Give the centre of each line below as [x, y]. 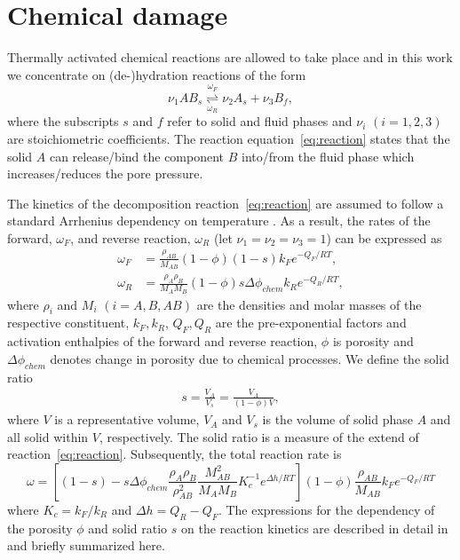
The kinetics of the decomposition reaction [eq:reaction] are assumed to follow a [226, 203]
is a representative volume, [127, 419]
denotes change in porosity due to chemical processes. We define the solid [250, 358]
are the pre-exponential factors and [311, 323]
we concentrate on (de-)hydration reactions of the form [157, 74]
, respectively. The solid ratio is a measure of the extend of [259, 436]
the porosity [40, 528]
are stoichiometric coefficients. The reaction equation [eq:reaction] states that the [229, 138]
